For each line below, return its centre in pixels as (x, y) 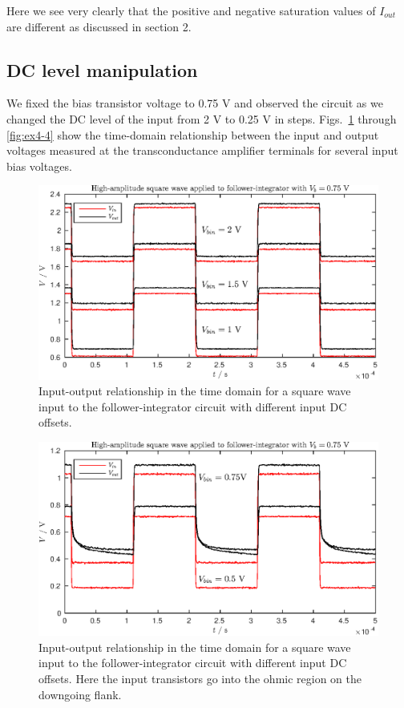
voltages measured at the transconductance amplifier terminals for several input (202, 150)
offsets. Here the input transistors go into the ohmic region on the (200, 678)
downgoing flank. (80, 694)
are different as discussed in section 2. (99, 26)
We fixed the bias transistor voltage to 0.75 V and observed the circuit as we (195, 103)
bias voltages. (39, 166)
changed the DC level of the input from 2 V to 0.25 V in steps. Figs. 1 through (202, 118)
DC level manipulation (102, 69)
